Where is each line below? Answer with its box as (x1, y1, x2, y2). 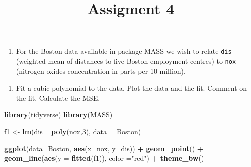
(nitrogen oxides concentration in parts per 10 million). (16, 65, 186, 76)
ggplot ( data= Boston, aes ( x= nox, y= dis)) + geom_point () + (4, 143, 204, 153)
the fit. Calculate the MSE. (16, 92, 100, 103)
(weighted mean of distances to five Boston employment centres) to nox (16, 56, 236, 66)
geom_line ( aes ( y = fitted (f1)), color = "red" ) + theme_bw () (4, 153, 204, 163)
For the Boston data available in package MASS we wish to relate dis (16, 46, 232, 56)
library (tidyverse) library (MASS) (4, 109, 113, 120)
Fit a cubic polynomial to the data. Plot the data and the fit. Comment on (16, 82, 247, 93)
